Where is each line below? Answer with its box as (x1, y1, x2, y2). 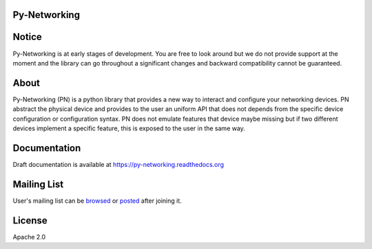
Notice (12, 31, 43, 43)
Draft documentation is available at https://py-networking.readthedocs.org (12, 160, 224, 168)
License (12, 215, 48, 226)
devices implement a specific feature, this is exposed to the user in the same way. (12, 124, 246, 132)
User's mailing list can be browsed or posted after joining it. (12, 197, 182, 205)
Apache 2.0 (12, 232, 46, 241)
